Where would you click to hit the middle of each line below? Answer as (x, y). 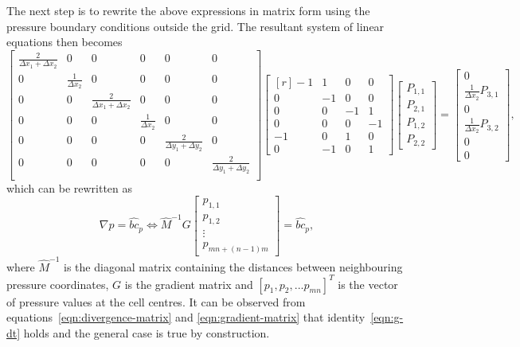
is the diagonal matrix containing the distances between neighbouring (233, 266)
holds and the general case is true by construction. (147, 332)
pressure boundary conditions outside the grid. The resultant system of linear (195, 26)
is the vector (368, 284)
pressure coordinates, (58, 284)
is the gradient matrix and (189, 284)
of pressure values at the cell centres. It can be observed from (156, 301)
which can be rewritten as (70, 187)
